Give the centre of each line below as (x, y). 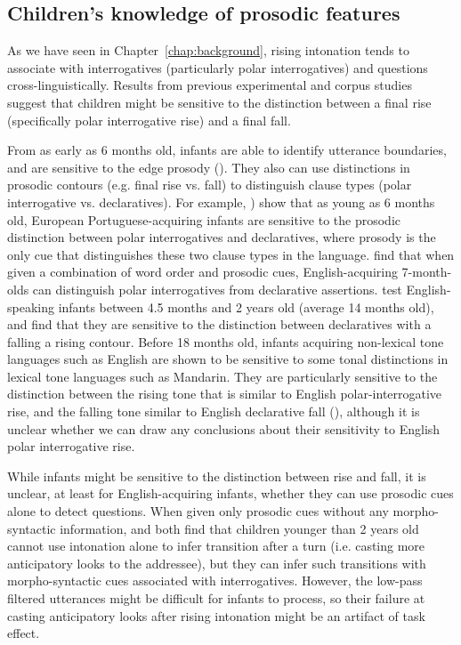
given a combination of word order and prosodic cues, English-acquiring (202, 272)
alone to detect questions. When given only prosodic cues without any (198, 511)
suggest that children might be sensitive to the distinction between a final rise (219, 102)
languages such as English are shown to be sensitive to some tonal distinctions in (228, 359)
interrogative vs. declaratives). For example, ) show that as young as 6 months (221, 202)
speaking (31, 306)
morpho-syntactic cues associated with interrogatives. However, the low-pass (215, 580)
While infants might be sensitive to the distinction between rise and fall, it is (217, 476)
